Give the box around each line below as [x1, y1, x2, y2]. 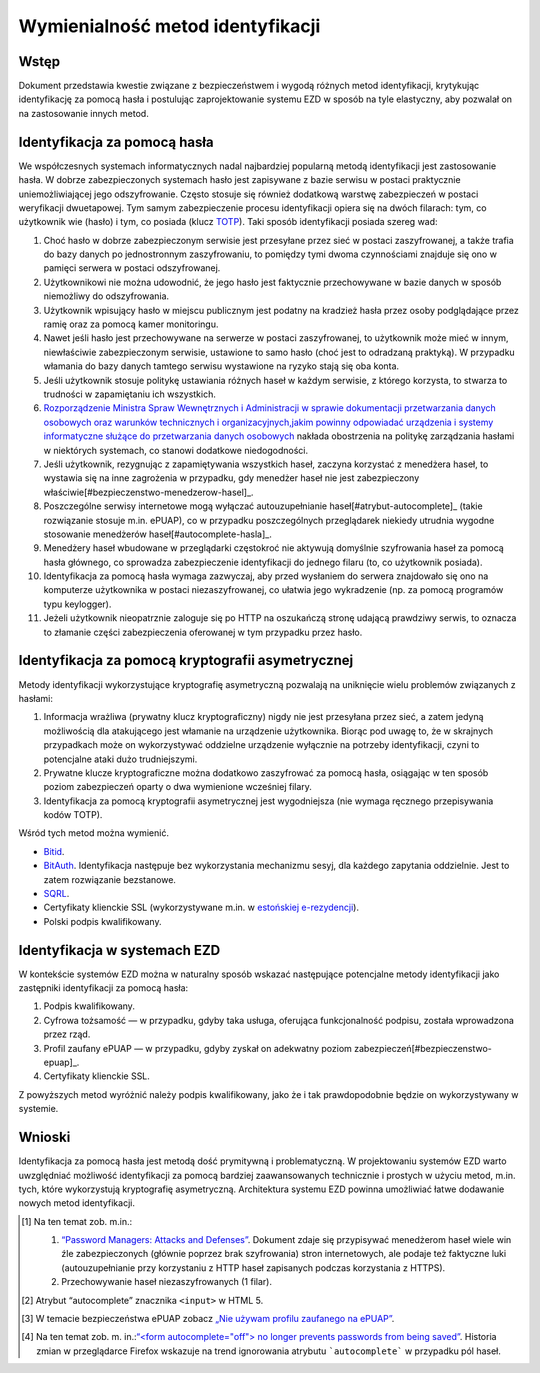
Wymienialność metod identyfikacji [18, 15, 321, 37]
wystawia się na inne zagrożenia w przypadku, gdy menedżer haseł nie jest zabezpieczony [43, 472, 420, 484]
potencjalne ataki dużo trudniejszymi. [43, 753, 198, 765]
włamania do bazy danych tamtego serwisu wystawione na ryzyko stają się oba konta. [43, 360, 400, 372]
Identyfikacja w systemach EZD [18, 941, 221, 959]
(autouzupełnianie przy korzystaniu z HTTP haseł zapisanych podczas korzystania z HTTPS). [61, 1261, 446, 1274]
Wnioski [18, 1129, 71, 1146]
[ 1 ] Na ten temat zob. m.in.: [21, 1215, 133, 1227]
